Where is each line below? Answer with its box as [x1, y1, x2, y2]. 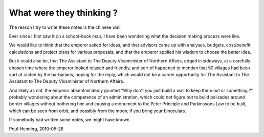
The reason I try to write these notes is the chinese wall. [9, 24, 122, 30]
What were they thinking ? [9, 7, 118, 18]
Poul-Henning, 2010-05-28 [9, 126, 64, 132]
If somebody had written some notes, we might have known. [9, 117, 131, 123]
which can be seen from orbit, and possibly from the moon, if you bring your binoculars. [9, 108, 187, 114]
